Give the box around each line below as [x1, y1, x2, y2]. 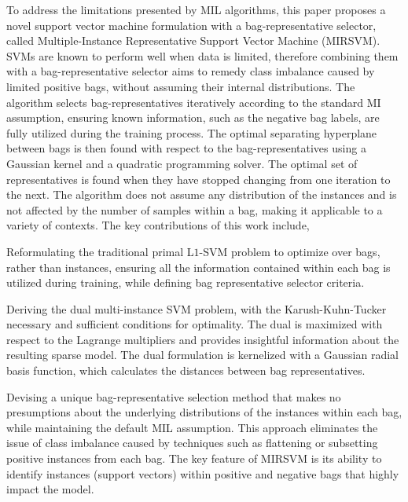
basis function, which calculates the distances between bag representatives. [6, 362, 366, 379]
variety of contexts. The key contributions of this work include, [6, 217, 310, 233]
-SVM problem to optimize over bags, [199, 243, 380, 259]
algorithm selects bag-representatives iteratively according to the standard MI [6, 93, 381, 110]
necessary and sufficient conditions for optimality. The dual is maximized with [6, 316, 383, 332]
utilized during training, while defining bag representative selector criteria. [6, 274, 365, 291]
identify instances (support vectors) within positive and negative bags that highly [6, 465, 399, 482]
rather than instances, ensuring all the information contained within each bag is [6, 258, 391, 275]
